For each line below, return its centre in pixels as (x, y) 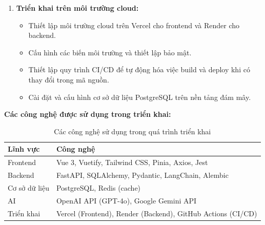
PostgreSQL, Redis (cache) (98, 187)
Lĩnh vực (24, 149)
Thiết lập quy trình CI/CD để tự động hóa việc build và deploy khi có (139, 69)
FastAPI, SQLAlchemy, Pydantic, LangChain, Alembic (142, 175)
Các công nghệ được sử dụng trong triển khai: (88, 114)
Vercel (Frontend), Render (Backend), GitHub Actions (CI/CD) (157, 213)
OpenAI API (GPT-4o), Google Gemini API (126, 200)
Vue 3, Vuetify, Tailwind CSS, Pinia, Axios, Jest (132, 162)
